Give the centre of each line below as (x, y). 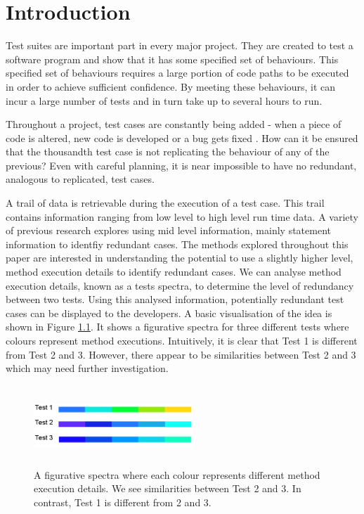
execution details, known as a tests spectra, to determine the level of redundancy (180, 285)
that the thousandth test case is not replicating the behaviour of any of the (168, 152)
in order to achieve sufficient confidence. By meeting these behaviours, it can (171, 86)
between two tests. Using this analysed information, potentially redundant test (175, 299)
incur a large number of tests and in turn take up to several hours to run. (164, 100)
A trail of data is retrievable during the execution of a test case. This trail (165, 203)
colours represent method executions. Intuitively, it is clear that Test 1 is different (182, 340)
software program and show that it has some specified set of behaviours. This (172, 59)
